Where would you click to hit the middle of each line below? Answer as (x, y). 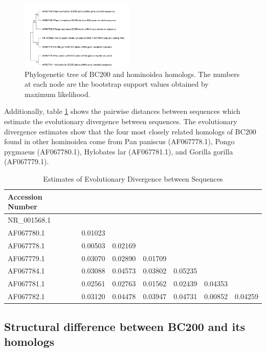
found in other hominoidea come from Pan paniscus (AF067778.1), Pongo (119, 141)
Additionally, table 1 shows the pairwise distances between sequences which (122, 111)
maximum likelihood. (58, 94)
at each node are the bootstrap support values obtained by (117, 84)
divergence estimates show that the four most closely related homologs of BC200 (130, 131)
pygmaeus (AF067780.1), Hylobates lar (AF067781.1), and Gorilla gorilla (119, 151)
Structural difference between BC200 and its (125, 326)
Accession (25, 196)
